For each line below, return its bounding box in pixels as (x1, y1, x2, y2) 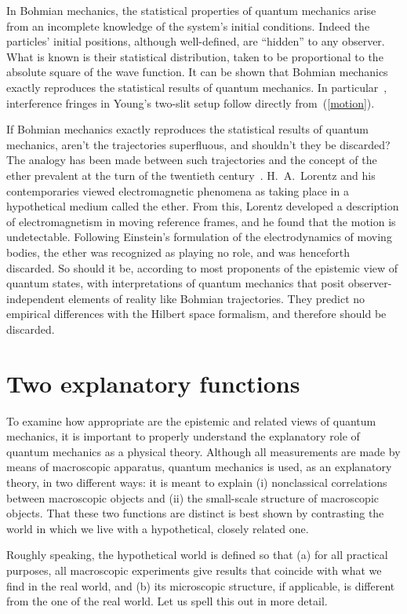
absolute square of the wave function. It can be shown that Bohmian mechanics (6, 64, 388, 80)
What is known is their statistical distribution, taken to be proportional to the (6, 48, 383, 64)
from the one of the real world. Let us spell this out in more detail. (6, 593, 328, 609)
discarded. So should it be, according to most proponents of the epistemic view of (6, 259, 398, 276)
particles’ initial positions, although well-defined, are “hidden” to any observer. (6, 33, 385, 49)
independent (6, 290, 65, 306)
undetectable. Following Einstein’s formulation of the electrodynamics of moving (6, 228, 392, 245)
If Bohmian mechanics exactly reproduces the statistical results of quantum (6, 121, 369, 137)
